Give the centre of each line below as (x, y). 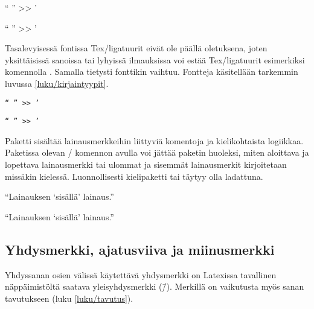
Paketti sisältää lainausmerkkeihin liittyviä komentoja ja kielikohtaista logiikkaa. (154, 140)
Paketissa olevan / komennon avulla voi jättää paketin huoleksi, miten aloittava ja (157, 152)
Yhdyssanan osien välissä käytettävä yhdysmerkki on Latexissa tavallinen (141, 274)
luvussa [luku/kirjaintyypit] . (57, 83)
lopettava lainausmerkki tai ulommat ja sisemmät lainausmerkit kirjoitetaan (146, 164)
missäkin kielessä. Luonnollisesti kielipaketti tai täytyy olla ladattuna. (134, 176)
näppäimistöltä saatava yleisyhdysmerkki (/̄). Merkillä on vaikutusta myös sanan (155, 286)
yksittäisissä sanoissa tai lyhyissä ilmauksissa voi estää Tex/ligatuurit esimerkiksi (155, 59)
